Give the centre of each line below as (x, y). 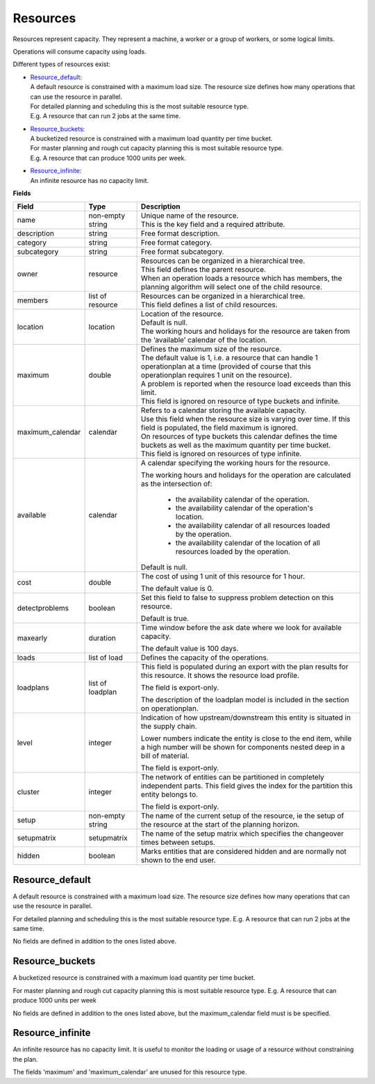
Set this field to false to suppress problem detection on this (237, 598)
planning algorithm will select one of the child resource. (232, 287)
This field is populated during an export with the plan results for (244, 667)
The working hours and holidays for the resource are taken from (245, 332)
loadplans (33, 688)
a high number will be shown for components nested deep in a (243, 747)
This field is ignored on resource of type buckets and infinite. (240, 401)
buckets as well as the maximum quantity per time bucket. (236, 445)
